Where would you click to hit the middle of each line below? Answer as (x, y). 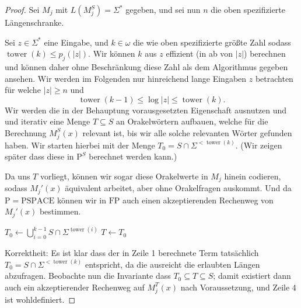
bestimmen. (60, 211)
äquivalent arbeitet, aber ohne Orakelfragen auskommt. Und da (178, 188)
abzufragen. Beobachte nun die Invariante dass (88, 276)
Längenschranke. (34, 22)
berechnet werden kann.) (133, 156)
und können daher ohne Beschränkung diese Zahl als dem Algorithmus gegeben (146, 66)
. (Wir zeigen (259, 145)
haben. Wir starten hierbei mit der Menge (80, 145)
